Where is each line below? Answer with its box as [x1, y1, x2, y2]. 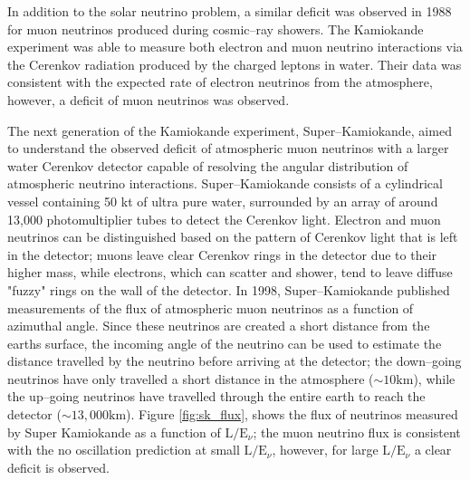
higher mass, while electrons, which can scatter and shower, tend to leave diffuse [7, 263, 453, 282]
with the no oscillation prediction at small [7, 440, 240, 459]
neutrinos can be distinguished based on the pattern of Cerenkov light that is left [7, 227, 458, 246]
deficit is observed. [7, 457, 110, 476]
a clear [414, 440, 452, 459]
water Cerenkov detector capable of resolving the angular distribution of [7, 156, 408, 175]
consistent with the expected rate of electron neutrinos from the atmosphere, [7, 72, 433, 91]
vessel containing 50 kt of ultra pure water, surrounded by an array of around [7, 191, 438, 210]
